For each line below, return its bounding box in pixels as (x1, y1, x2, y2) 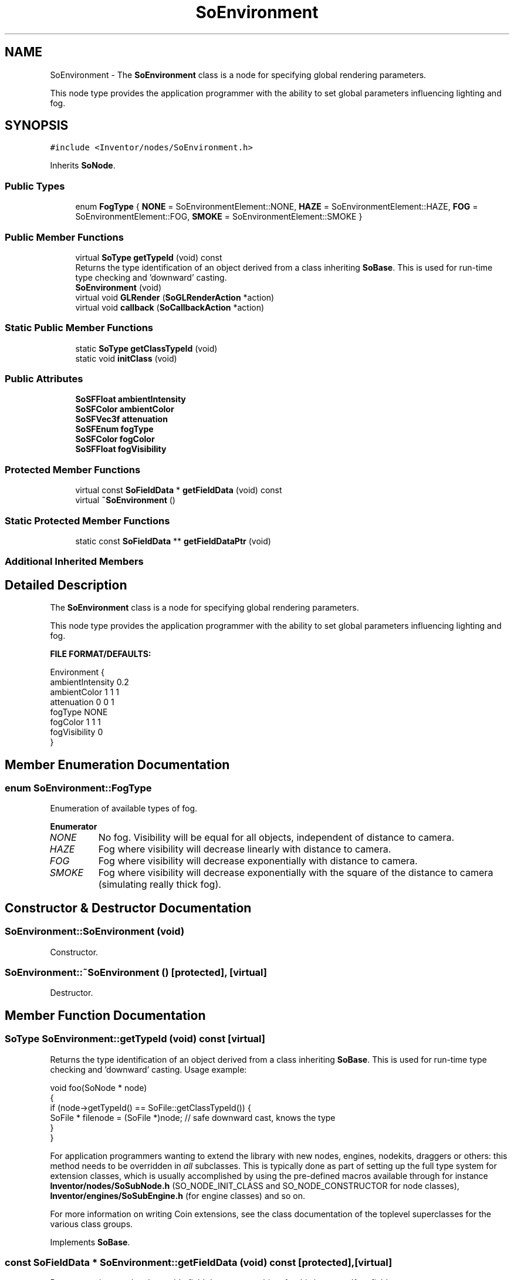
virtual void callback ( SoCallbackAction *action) (75, 302, 265, 312)
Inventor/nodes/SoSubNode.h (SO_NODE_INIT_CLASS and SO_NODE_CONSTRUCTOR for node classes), (50, 1180, 459, 1191)
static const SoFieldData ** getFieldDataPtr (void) (75, 535, 271, 546)
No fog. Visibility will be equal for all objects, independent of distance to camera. (98, 831, 455, 844)
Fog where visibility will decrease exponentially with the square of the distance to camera (98, 867, 493, 879)
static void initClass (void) (75, 353, 177, 363)
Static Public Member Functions (5, 322, 154, 334)
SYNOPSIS (5, 118, 69, 133)
